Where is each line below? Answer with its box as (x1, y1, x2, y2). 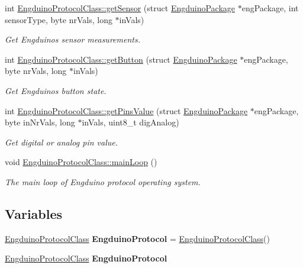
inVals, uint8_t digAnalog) (82, 116, 179, 128)
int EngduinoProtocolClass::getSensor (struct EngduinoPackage (5, 2, 236, 14)
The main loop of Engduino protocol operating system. (5, 175, 201, 188)
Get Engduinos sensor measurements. (5, 33, 140, 46)
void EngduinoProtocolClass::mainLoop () (5, 156, 157, 168)
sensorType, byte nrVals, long (5, 13, 112, 25)
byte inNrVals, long (5, 116, 75, 128)
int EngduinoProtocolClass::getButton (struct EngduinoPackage (5, 53, 237, 65)
